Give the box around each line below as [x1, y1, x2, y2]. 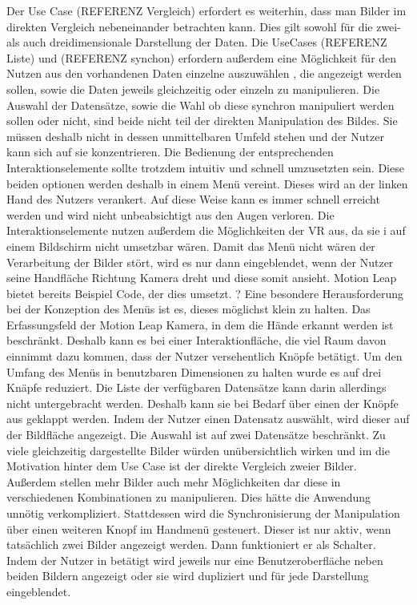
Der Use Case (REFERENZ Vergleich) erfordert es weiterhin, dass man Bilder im [6, 2, 407, 18]
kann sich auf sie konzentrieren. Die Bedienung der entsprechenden [6, 143, 334, 160]
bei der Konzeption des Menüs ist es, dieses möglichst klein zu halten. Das [6, 300, 371, 317]
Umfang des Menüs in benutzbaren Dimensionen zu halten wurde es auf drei [6, 363, 382, 380]
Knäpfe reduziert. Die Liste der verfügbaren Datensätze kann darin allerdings [6, 379, 387, 396]
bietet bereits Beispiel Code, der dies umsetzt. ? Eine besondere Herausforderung [6, 284, 404, 301]
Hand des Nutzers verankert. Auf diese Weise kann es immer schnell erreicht [6, 191, 380, 208]
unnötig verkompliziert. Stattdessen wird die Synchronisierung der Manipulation [6, 505, 400, 521]
